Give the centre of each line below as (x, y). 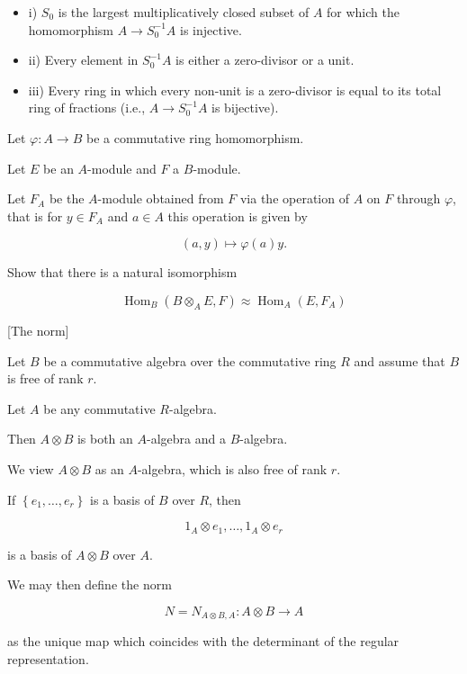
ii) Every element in (83, 60)
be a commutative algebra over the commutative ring (190, 360)
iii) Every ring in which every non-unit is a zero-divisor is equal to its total (235, 90)
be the (67, 198)
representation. (48, 658)
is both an (105, 439)
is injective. (211, 29)
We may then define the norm (90, 584)
